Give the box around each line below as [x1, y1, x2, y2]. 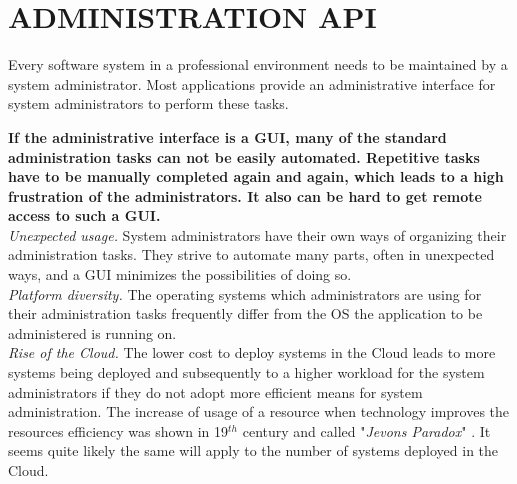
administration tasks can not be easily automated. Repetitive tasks [8, 146, 480, 167]
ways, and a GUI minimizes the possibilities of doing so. [8, 264, 352, 285]
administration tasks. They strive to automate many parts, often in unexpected [8, 244, 495, 265]
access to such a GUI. [8, 205, 161, 226]
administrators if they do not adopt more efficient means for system [8, 381, 423, 402]
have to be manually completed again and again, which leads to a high [8, 166, 504, 187]
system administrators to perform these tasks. [8, 93, 289, 114]
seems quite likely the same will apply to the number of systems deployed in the [8, 440, 499, 461]
